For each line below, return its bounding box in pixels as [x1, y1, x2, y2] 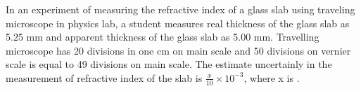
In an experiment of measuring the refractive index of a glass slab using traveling [6, 2, 355, 16]
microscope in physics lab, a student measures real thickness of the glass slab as [6, 15, 350, 30]
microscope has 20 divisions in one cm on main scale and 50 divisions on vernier [6, 43, 351, 57]
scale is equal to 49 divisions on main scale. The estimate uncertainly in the [6, 57, 332, 71]
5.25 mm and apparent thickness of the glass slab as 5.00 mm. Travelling [6, 29, 319, 44]
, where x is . [243, 70, 300, 85]
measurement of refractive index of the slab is [6, 70, 203, 85]
